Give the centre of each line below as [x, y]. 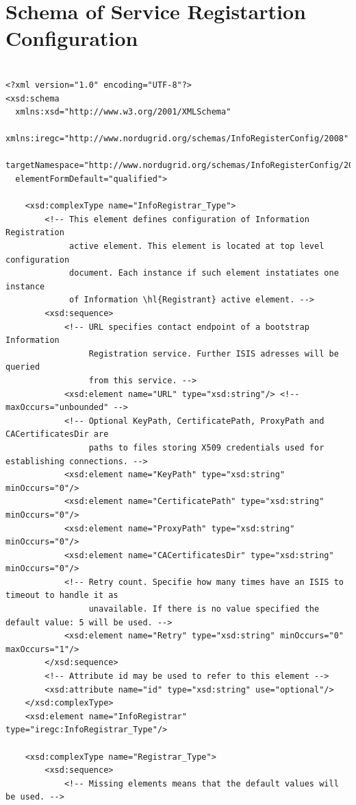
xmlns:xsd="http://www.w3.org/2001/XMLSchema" [123, 112]
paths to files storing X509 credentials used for [206, 447]
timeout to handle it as [62, 596]
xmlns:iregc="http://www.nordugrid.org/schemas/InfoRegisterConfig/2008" [177, 139]
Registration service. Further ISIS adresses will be [214, 353]
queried [23, 367]
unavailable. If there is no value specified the [204, 609]
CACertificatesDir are [57, 434]
